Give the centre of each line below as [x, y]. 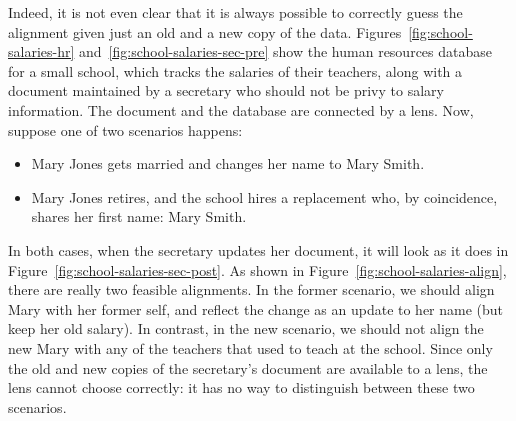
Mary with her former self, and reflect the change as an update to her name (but [256, 308]
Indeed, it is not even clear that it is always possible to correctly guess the [235, 12]
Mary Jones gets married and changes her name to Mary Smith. [228, 163]
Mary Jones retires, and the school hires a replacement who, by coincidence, [264, 196]
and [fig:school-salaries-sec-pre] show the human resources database [285, 51]
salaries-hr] [41, 51]
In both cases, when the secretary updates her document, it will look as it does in [258, 249]
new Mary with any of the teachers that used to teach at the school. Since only [250, 347]
